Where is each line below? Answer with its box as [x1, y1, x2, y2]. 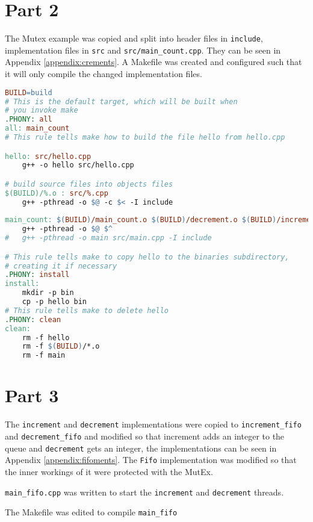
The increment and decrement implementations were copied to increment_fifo [5, 418, 302, 430]
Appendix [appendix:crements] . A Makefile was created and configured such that [5, 55, 302, 68]
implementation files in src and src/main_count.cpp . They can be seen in [5, 43, 281, 56]
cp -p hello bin [22, 297, 87, 306]
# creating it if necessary [5, 261, 117, 270]
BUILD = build [5, 88, 52, 97]
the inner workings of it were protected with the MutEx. [5, 465, 213, 477]
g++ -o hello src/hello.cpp [22, 161, 134, 170]
